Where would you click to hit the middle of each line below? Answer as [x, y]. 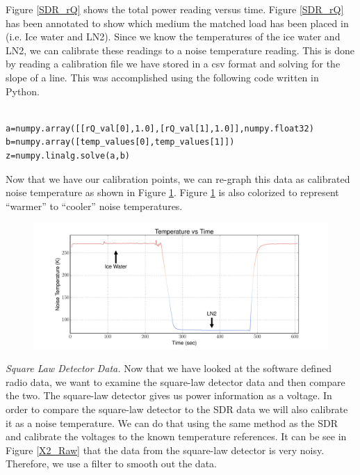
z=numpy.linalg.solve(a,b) [68, 155]
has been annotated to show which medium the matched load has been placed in [177, 23]
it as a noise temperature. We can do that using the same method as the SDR [172, 422]
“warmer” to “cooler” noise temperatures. [94, 206]
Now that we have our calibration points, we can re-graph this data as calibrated [178, 178]
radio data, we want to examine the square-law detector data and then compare [175, 381]
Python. [23, 91]
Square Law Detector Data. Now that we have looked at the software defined [169, 368]
